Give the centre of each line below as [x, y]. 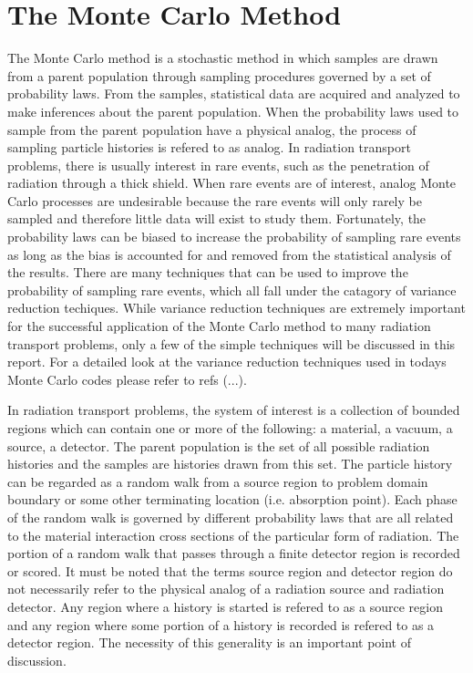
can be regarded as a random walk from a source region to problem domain [218, 481]
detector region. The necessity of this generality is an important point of [210, 642]
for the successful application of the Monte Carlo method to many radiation [219, 326]
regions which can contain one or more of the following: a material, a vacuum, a [230, 428]
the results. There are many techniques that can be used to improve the [208, 272]
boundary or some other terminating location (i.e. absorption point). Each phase [232, 499]
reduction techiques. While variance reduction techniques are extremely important [236, 308]
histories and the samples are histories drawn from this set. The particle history [230, 464]
